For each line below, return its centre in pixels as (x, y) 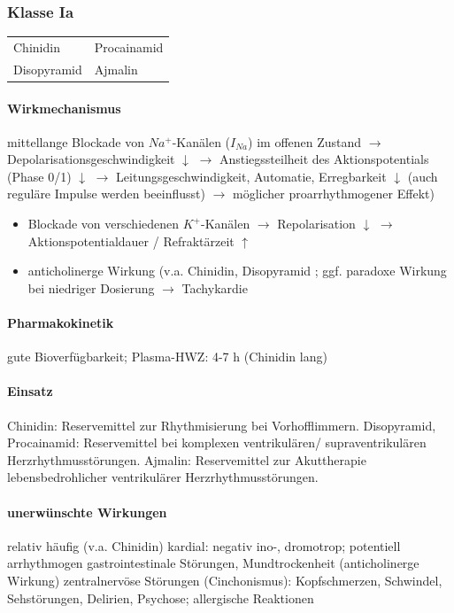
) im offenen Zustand (305, 141)
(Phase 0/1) (39, 176)
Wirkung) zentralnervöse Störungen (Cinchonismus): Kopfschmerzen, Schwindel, (225, 580)
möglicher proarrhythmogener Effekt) (334, 194)
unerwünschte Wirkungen (87, 512)
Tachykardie (215, 287)
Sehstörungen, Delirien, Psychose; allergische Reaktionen (161, 597)
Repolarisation (316, 224)
